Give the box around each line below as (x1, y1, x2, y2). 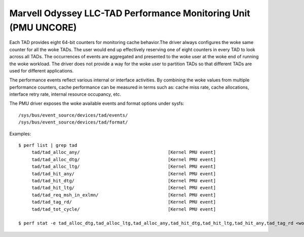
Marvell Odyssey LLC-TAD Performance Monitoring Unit (9, 8, 250, 19)
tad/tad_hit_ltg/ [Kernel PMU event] (31, 185, 216, 191)
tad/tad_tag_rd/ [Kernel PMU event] (31, 199, 216, 205)
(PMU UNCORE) (9, 22, 77, 33)
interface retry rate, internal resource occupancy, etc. (9, 91, 122, 97)
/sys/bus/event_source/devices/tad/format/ (18, 120, 128, 125)
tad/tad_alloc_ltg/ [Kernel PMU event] (31, 164, 216, 170)
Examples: (9, 131, 31, 137)
